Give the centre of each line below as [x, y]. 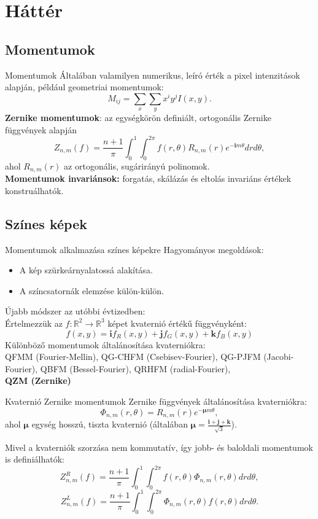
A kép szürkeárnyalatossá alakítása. [86, 270]
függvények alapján [41, 129]
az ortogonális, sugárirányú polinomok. [137, 166]
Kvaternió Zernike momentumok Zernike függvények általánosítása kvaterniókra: [156, 401]
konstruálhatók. [34, 190]
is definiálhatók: [35, 459]
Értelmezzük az [34, 323]
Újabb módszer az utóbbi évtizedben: [75, 311]
